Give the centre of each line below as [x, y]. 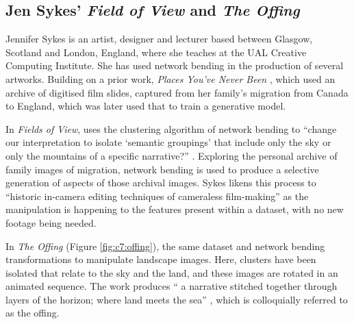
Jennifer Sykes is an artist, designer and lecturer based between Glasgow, [159, 39]
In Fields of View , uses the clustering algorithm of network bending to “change [171, 128]
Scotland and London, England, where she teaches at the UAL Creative [156, 52]
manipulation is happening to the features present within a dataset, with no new [175, 209]
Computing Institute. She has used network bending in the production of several [175, 65]
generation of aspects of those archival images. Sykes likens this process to [161, 183]
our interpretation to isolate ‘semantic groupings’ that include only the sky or [168, 142]
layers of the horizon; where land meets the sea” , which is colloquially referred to [177, 299]
